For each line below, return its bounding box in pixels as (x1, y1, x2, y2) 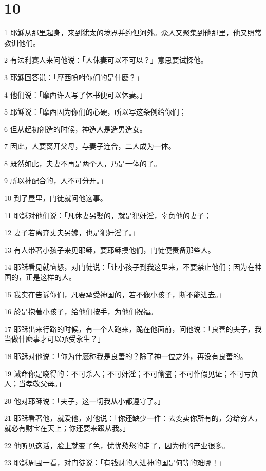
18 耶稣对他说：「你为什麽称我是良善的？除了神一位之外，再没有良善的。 (4, 351, 248, 361)
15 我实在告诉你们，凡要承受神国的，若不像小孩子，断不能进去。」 (4, 289, 226, 299)
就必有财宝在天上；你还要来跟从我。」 (4, 422, 130, 433)
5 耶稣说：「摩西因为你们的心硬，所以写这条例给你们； (4, 106, 186, 117)
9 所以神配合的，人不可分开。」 (4, 175, 107, 186)
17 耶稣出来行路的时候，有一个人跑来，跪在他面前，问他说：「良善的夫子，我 (4, 323, 262, 334)
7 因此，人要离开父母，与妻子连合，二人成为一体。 (4, 141, 176, 152)
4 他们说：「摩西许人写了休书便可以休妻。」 (4, 89, 147, 100)
